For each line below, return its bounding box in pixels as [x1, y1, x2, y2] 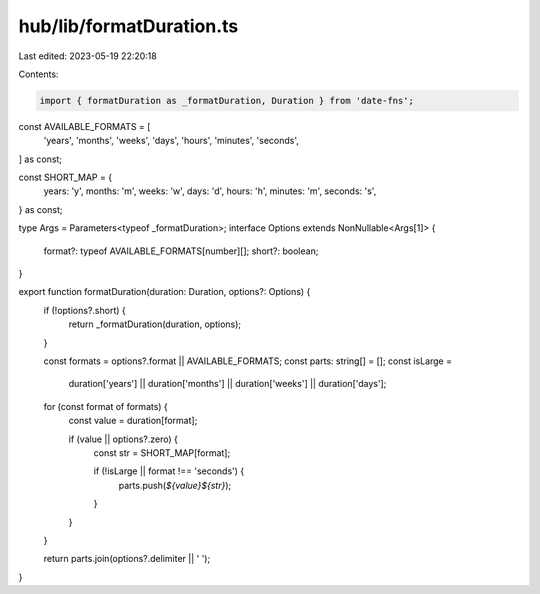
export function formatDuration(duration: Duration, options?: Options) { [18, 286, 311, 298]
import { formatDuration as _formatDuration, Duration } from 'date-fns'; [39, 95, 415, 106]
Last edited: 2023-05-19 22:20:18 [18, 50, 157, 62]
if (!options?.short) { [43, 304, 126, 316]
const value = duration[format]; [68, 415, 198, 427]
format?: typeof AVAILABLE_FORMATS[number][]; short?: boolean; [43, 245, 319, 257]
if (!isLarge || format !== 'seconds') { [93, 465, 245, 477]
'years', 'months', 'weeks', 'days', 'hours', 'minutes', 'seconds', [43, 135, 300, 147]
